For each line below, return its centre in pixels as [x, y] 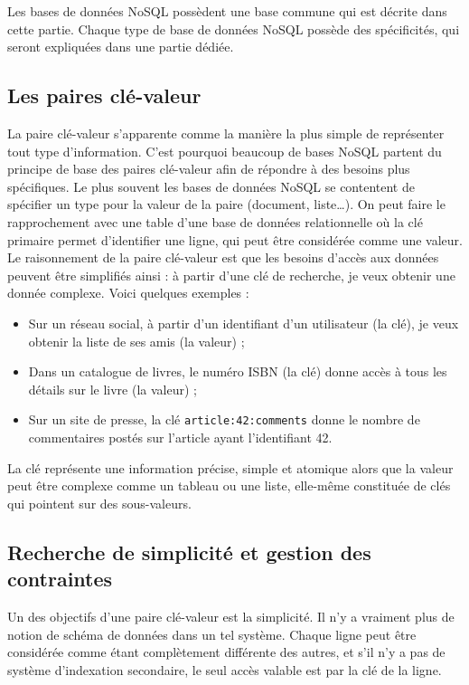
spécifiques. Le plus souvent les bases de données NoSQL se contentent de [211, 186]
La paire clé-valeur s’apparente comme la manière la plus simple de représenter [226, 133]
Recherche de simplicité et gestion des [189, 552]
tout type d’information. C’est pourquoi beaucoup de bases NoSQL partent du [225, 151]
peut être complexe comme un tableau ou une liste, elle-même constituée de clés [229, 485]
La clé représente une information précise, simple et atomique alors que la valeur [230, 467]
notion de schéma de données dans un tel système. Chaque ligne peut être [212, 634]
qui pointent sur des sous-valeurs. [99, 503]
